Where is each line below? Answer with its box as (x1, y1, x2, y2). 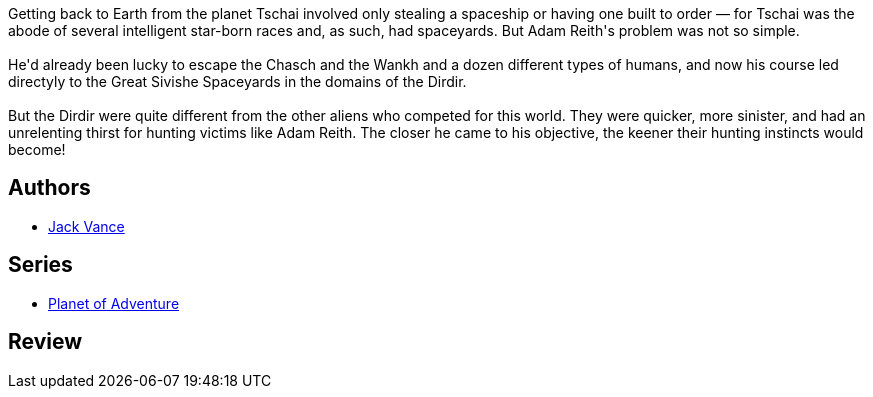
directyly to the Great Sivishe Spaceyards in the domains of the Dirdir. (8, 73, 467, 90)
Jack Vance (48, 217, 125, 235)
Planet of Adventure (48, 294, 180, 312)
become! (8, 141, 66, 158)
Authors (8, 175, 91, 201)
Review (8, 329, 83, 355)
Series (8, 252, 73, 278)
